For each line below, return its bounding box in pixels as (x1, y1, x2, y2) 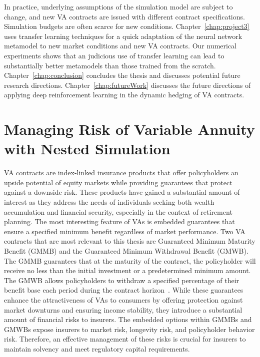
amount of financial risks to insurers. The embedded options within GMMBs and (4, 314, 252, 325)
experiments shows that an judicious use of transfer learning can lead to (4, 50, 224, 60)
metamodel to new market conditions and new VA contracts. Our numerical (4, 40, 237, 51)
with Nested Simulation (4, 138, 170, 159)
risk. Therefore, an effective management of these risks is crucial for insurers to (4, 334, 246, 344)
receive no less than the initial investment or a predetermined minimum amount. (4, 265, 251, 276)
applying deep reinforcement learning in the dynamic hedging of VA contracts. (4, 89, 244, 100)
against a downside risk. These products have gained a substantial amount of (4, 187, 240, 197)
